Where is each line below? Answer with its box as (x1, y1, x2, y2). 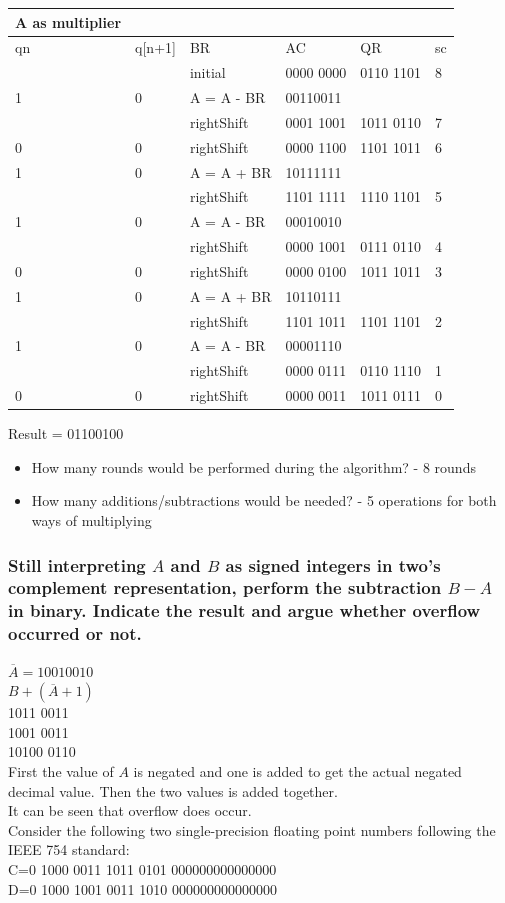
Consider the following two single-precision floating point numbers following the (8, 819, 496, 840)
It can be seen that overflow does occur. (8, 800, 252, 821)
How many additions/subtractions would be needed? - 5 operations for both (31, 490, 497, 511)
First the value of (8, 760, 114, 781)
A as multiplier (15, 11, 122, 32)
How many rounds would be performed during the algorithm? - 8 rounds (31, 456, 476, 477)
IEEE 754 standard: (8, 839, 130, 860)
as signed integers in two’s (225, 552, 441, 577)
